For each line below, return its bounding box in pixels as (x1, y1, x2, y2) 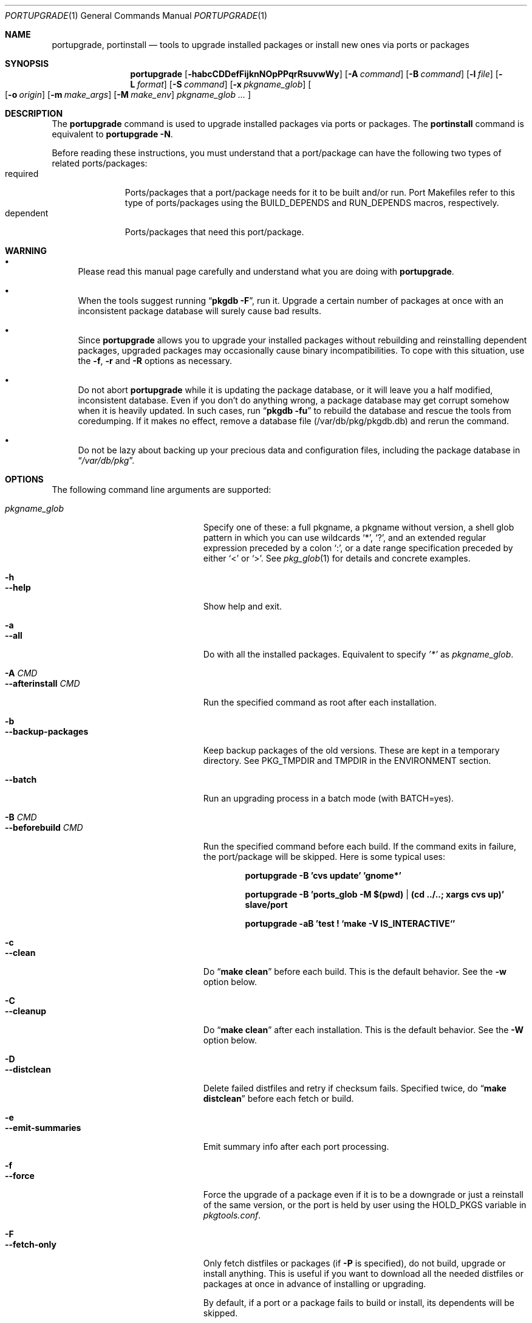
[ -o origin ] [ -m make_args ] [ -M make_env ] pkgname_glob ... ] (5, 89, 251, 100)
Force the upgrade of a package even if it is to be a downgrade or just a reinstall (203, 1189, 523, 1200)
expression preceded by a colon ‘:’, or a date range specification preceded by (203, 543, 513, 553)
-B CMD (5, 812, 37, 822)
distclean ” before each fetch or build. (203, 1093, 354, 1104)
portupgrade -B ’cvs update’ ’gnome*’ (245, 870, 401, 881)
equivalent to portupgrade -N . (52, 129, 173, 139)
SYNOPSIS (5, 58, 49, 69)
